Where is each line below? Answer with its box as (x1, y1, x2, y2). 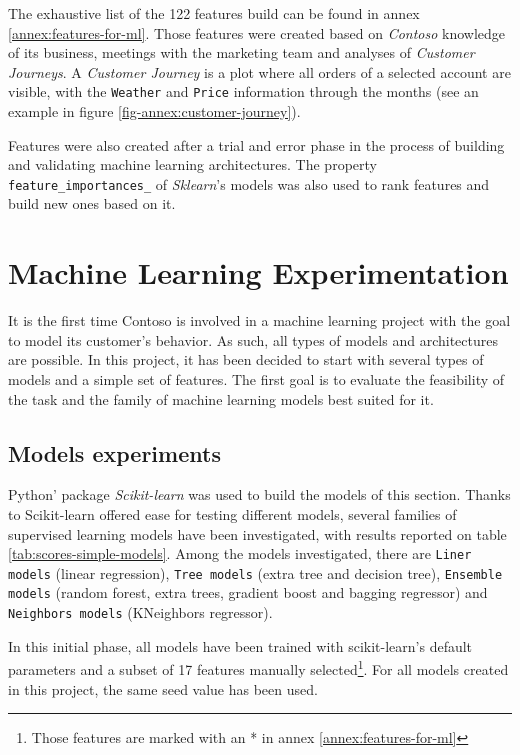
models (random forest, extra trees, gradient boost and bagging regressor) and (8, 582, 488, 603)
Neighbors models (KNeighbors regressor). (8, 602, 273, 623)
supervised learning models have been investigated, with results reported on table (8, 523, 507, 544)
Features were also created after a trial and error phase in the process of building (8, 134, 505, 155)
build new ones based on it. (8, 193, 176, 214)
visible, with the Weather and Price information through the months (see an (8, 81, 479, 102)
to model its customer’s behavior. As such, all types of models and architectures (8, 329, 498, 350)
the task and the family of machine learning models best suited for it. (8, 388, 434, 409)
